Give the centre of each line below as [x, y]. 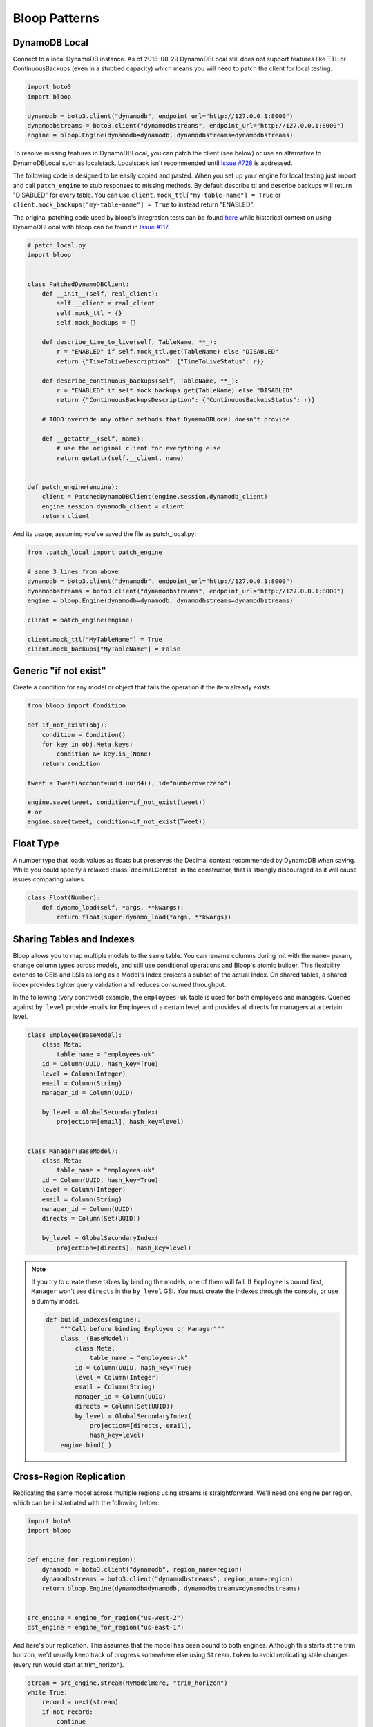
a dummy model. [55, 1301]
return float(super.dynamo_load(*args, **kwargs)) [144, 917]
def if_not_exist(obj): [68, 725]
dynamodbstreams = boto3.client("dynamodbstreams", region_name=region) [168, 1579]
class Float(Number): [64, 898]
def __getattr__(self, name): [93, 438]
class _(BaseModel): [95, 1339]
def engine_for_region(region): [82, 1560]
